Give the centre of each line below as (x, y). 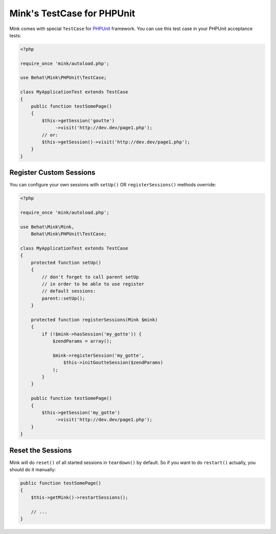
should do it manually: (33, 470)
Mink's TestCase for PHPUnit (72, 13)
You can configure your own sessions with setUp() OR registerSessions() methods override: (113, 185)
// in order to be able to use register (93, 284)
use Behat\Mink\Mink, (47, 227)
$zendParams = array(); (82, 341)
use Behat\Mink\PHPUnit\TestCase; (63, 78)
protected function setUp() (66, 262)
